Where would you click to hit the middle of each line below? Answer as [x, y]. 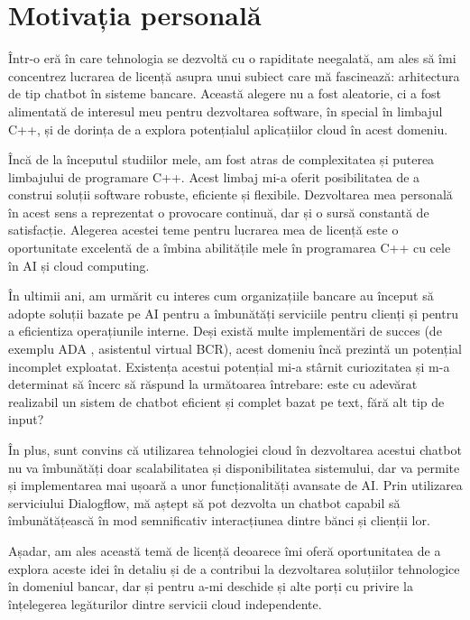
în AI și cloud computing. [79, 265]
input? [26, 419]
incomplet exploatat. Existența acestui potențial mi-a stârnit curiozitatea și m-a [229, 366]
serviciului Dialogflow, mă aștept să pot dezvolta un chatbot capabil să [204, 502]
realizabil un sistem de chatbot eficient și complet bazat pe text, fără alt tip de [226, 401]
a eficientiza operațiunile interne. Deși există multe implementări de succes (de [225, 331]
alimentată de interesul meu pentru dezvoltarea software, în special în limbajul [226, 111]
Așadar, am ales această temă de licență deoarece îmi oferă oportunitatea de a [225, 550]
